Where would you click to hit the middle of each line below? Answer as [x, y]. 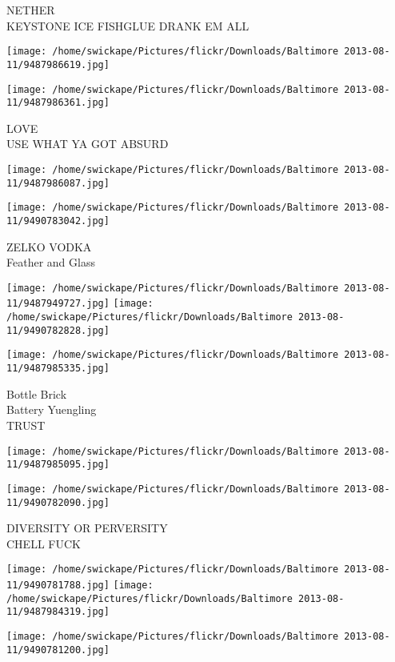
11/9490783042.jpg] [58, 221]
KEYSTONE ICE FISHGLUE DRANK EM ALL [128, 25]
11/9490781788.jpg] [58, 585]
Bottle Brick [37, 393]
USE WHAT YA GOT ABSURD [88, 144]
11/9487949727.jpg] [58, 304]
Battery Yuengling [52, 409]
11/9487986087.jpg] [58, 183]
